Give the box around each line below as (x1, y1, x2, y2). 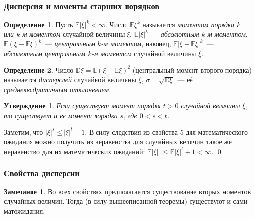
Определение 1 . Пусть (4, 19, 73, 30)
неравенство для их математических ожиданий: (4, 146, 145, 156)
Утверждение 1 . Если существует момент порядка (4, 100, 161, 111)
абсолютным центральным (4, 48, 86, 58)
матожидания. (4, 205, 45, 216)
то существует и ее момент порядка (4, 110, 118, 120)
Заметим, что (4, 126, 43, 137)
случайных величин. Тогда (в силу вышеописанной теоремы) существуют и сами (4, 196, 248, 206)
